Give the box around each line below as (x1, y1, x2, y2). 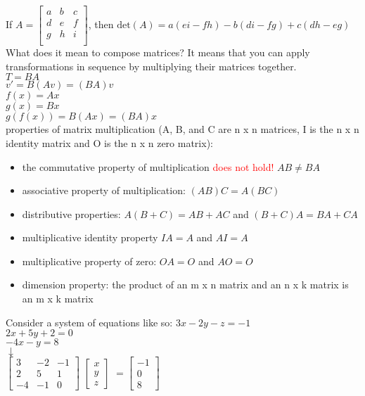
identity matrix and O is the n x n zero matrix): (6, 135, 213, 150)
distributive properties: (22, 206, 121, 221)
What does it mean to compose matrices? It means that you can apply (6, 45, 310, 60)
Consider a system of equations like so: (6, 314, 173, 329)
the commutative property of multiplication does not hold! (22, 159, 274, 174)
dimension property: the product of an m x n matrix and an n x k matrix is (22, 277, 349, 292)
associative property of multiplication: (22, 183, 186, 198)
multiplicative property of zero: (22, 253, 157, 268)
